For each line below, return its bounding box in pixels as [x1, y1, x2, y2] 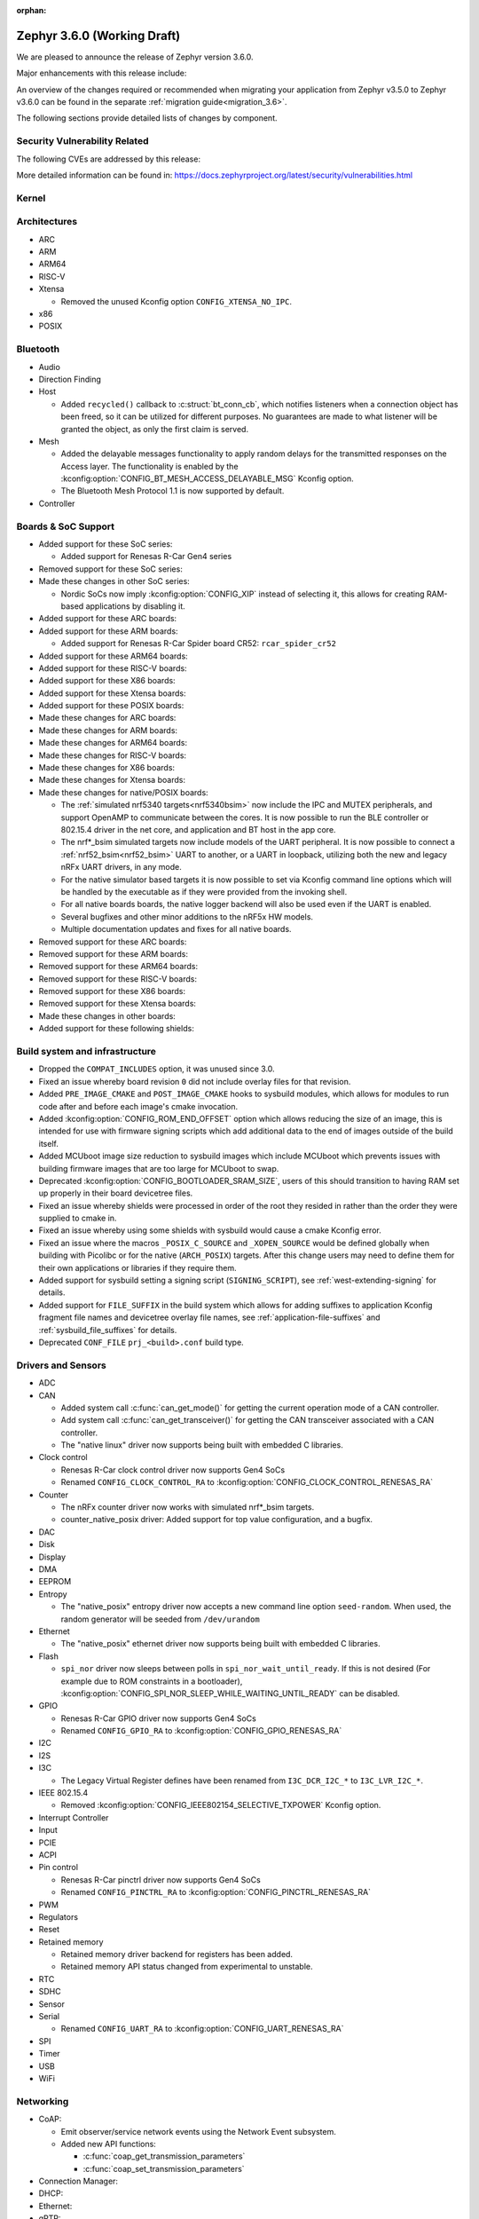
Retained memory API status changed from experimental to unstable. [60, 1962, 313, 1972]
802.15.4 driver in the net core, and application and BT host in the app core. [60, 825, 336, 834]
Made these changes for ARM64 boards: [38, 738, 188, 748]
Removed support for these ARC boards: [38, 936, 187, 947]
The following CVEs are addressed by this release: [16, 154, 201, 164]
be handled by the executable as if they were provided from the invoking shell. [60, 886, 348, 896]
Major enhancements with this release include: [16, 67, 187, 79]
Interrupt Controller [38, 1812, 109, 1823]
